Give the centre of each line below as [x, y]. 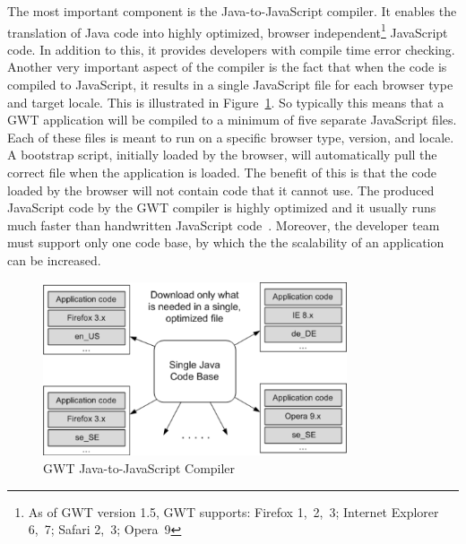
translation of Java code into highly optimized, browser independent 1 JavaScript [228, 30]
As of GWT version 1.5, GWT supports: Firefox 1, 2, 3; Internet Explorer [233, 511]
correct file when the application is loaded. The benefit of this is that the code [222, 172]
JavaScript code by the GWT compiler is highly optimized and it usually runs [222, 207]
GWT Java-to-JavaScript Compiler [139, 468]
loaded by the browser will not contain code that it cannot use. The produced [221, 190]
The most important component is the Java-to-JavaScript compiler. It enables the [232, 11]
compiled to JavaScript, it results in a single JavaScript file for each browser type [230, 85]
